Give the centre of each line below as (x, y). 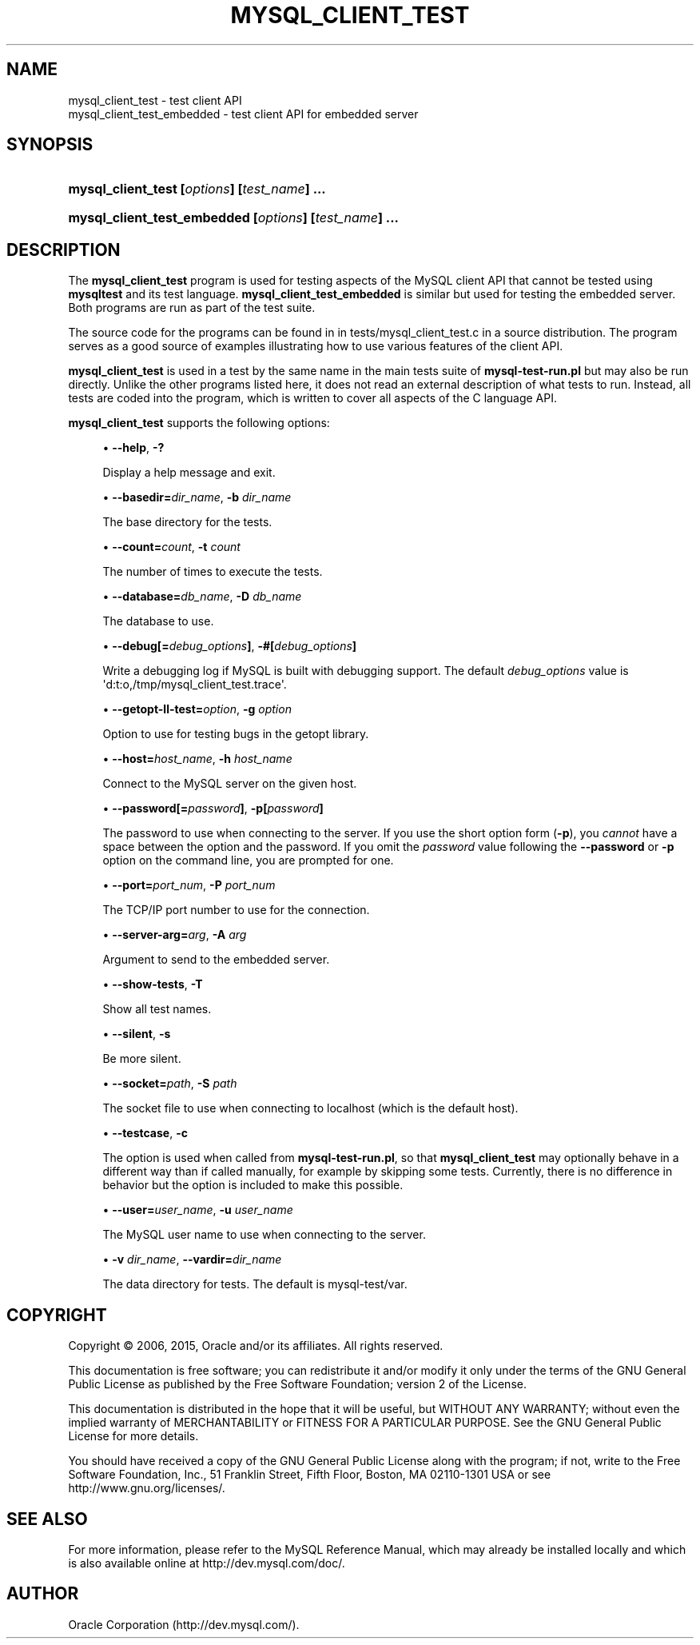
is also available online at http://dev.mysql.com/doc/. (207, 1563)
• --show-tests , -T (153, 984)
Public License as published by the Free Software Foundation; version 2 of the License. (297, 1384)
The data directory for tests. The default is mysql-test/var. (255, 1284)
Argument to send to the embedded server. (216, 960)
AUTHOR (43, 1594)
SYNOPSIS (50, 145)
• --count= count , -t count (171, 547)
